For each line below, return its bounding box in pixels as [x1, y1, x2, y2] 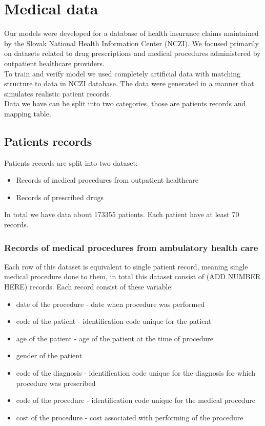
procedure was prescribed [16, 377, 96, 388]
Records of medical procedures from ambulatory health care [4, 241, 258, 254]
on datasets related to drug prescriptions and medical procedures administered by [4, 48, 261, 59]
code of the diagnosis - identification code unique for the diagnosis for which [16, 367, 256, 378]
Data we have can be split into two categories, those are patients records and [4, 98, 246, 109]
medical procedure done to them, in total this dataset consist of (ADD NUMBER [4, 271, 261, 282]
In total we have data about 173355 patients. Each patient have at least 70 [4, 209, 239, 220]
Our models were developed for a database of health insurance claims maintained [4, 28, 259, 38]
